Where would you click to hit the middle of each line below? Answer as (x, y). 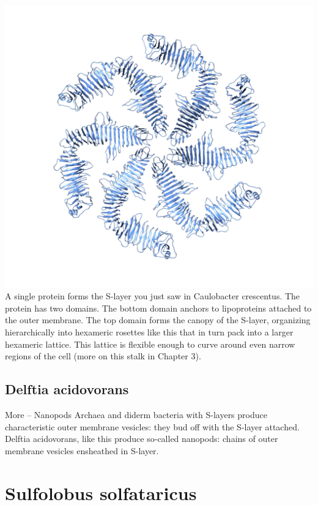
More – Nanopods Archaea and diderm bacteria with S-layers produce (136, 415)
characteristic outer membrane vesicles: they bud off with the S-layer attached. (152, 426)
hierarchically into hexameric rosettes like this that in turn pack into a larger (149, 332)
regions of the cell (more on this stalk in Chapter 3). (103, 356)
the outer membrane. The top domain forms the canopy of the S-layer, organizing (158, 320)
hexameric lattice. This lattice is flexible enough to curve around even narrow (150, 344)
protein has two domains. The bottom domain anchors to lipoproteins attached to (158, 308)
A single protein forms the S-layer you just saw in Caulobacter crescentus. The (153, 296)
